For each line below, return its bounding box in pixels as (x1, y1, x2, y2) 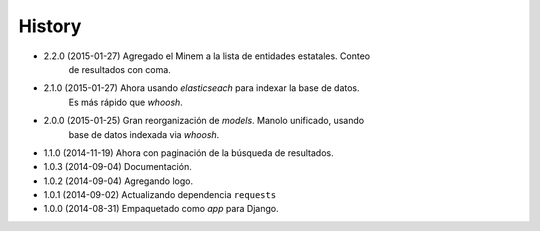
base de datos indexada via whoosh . (68, 128, 220, 140)
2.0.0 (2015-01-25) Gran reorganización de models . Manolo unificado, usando (43, 115, 365, 127)
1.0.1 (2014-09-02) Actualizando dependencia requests (43, 189, 277, 201)
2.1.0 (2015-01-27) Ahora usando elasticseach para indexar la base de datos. (43, 82, 360, 94)
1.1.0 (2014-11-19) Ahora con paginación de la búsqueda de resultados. (43, 146, 334, 159)
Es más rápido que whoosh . (68, 96, 184, 108)
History (18, 15, 82, 37)
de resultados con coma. (68, 63, 172, 75)
